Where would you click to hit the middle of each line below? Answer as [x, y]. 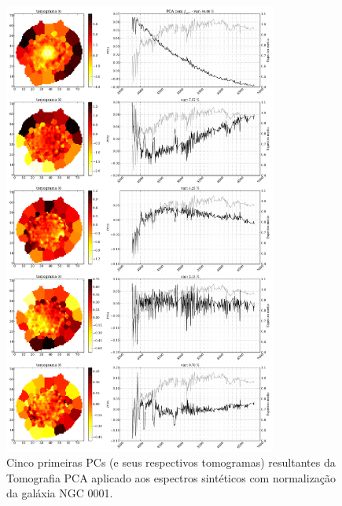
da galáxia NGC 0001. [60, 493]
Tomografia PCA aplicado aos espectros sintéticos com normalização [171, 477]
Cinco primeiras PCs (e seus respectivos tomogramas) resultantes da [171, 462]
